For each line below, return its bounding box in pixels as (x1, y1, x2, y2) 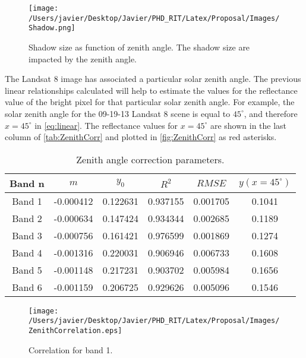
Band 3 (12, 228, 42, 242)
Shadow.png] (29, 24, 75, 33)
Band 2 (12, 211, 42, 225)
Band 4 (12, 245, 42, 259)
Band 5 (12, 262, 42, 277)
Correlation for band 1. (29, 343, 113, 356)
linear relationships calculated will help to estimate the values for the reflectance (5, 84, 298, 96)
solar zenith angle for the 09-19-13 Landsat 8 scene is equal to (5, 107, 231, 119)
